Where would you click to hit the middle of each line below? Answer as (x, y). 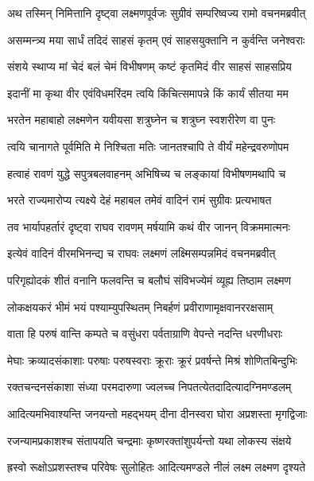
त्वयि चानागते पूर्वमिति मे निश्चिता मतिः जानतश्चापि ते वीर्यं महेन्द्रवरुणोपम (148, 146)
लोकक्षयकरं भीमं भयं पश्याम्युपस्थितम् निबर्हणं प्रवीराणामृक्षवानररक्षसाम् (140, 306)
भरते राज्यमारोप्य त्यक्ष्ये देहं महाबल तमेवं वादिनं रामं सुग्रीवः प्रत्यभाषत (140, 200)
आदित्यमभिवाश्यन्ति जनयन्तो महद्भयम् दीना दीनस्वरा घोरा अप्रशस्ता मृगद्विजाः (157, 413)
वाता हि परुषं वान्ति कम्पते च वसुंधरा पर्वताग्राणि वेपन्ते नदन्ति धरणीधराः (145, 334)
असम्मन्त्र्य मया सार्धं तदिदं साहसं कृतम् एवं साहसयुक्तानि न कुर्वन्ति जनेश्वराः (156, 39)
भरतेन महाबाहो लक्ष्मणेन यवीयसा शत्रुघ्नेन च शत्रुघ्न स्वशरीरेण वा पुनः (141, 120)
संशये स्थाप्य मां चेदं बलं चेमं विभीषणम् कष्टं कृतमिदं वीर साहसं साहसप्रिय (149, 66)
